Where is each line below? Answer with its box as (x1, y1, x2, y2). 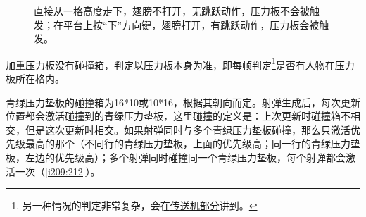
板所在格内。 (6, 71, 65, 86)
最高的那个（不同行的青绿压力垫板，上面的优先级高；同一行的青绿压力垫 (25, 136, 360, 151)
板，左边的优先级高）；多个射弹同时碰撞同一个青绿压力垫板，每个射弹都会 (6, 150, 346, 164)
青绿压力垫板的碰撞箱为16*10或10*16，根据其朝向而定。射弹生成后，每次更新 (6, 94, 360, 109)
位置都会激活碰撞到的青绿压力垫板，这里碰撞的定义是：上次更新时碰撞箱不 (6, 108, 351, 123)
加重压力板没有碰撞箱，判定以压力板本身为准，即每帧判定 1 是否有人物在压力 (6, 55, 355, 72)
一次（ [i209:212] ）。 (15, 163, 101, 178)
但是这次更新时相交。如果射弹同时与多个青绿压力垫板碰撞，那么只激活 (25, 122, 351, 137)
